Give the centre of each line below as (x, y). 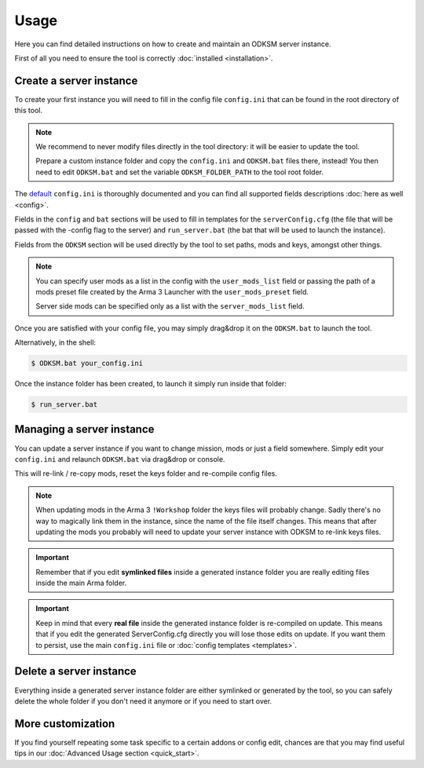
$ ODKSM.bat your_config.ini (87, 364)
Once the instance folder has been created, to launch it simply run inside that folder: (150, 384)
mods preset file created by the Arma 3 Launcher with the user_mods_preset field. (172, 291)
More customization (65, 724)
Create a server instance (76, 80)
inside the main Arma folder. (81, 583)
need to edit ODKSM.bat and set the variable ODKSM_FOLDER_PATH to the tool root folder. (179, 172)
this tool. (29, 111)
